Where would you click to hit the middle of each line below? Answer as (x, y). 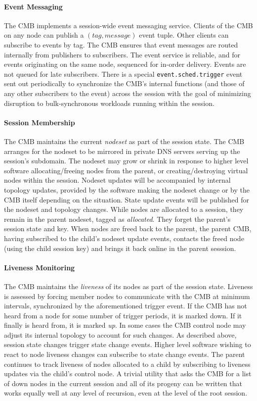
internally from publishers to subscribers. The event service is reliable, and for (122, 54)
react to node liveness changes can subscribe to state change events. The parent (125, 354)
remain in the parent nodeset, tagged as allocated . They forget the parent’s (117, 219)
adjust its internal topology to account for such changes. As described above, (120, 334)
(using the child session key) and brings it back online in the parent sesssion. (120, 248)
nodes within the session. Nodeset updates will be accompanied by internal (117, 180)
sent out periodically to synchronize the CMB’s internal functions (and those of (124, 83)
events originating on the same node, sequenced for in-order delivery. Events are (125, 64)
